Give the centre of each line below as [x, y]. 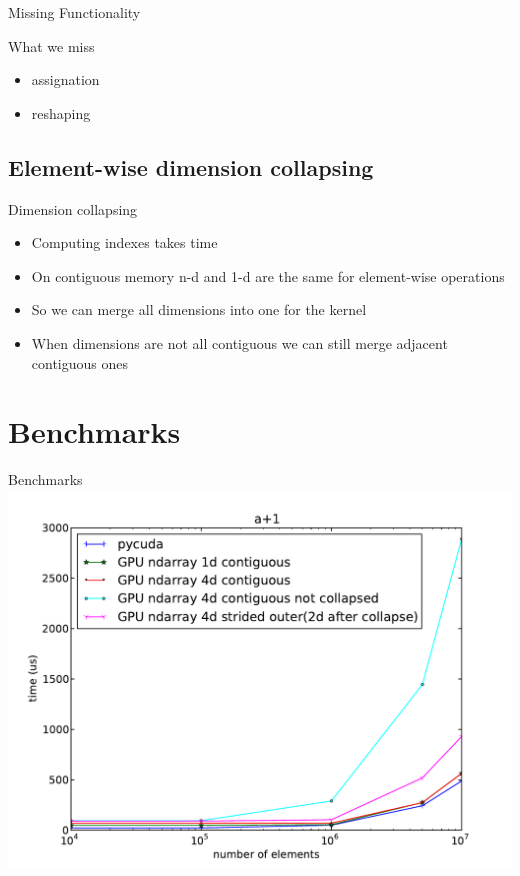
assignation [65, 79]
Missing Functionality [74, 12]
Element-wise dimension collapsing [191, 166]
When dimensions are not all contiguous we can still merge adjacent [239, 342]
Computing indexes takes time [124, 242]
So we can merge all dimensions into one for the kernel [199, 309]
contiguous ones [80, 362]
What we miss [51, 45]
